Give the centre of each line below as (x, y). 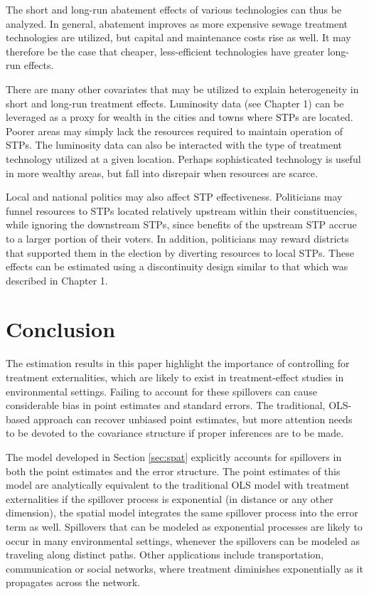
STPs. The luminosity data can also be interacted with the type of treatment (174, 145)
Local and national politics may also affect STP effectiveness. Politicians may (174, 197)
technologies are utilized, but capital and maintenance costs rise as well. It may (178, 37)
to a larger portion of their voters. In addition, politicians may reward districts (177, 238)
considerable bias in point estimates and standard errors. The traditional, (166, 405)
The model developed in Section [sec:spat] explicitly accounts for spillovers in (174, 456)
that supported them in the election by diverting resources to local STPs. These (180, 252)
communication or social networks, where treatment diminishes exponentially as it (184, 568)
